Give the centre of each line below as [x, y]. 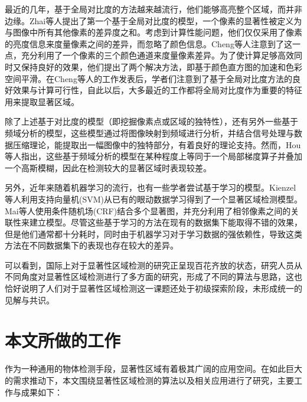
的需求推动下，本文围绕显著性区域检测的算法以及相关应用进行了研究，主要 [149, 380]
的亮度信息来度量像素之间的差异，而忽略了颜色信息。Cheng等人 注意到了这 [148, 43]
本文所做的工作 [63, 340]
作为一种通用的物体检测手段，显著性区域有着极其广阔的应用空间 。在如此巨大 [153, 369]
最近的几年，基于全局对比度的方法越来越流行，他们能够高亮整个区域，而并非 [153, 9]
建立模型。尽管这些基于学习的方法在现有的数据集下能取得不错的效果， [166, 222]
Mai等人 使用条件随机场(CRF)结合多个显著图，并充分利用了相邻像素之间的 [148, 210]
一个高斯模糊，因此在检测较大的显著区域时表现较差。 [108, 167]
